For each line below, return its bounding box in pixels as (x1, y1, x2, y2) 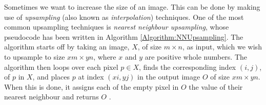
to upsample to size (4, 51, 65, 62)
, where (93, 51, 116, 62)
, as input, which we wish (182, 41, 262, 52)
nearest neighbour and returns (4, 91, 99, 102)
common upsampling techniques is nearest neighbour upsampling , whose (4, 21, 229, 32)
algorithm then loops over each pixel (4, 61, 118, 72)
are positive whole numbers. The (145, 51, 248, 62)
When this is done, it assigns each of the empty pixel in (4, 81, 179, 92)
